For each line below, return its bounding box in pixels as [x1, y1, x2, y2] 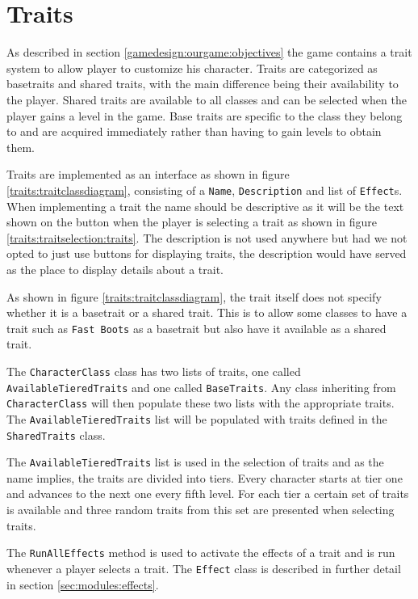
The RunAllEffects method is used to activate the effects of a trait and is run [6, 544, 395, 561]
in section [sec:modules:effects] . [6, 576, 159, 593]
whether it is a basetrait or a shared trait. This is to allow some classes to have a [6, 304, 408, 321]
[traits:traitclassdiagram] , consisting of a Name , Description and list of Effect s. [6, 181, 403, 198]
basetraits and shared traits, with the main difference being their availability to [6, 75, 399, 92]
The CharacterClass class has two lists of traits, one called [6, 362, 301, 379]
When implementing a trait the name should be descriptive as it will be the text [6, 197, 404, 214]
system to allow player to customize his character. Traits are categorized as [6, 59, 378, 76]
